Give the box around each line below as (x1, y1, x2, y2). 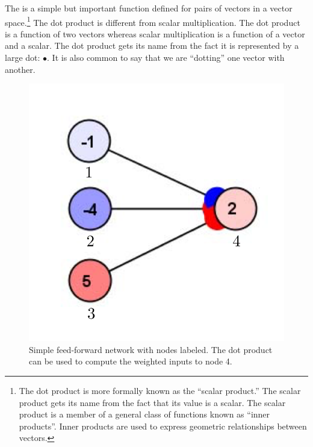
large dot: (5, 51, 40, 64)
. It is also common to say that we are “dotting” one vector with (47, 51, 285, 64)
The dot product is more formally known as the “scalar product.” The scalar (19, 384, 301, 396)
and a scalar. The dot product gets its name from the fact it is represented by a (5, 39, 299, 52)
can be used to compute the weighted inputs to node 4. (29, 355, 232, 367)
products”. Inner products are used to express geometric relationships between (19, 419, 307, 432)
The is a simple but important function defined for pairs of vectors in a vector (5, 2, 293, 14)
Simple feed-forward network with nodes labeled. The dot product (29, 343, 273, 355)
